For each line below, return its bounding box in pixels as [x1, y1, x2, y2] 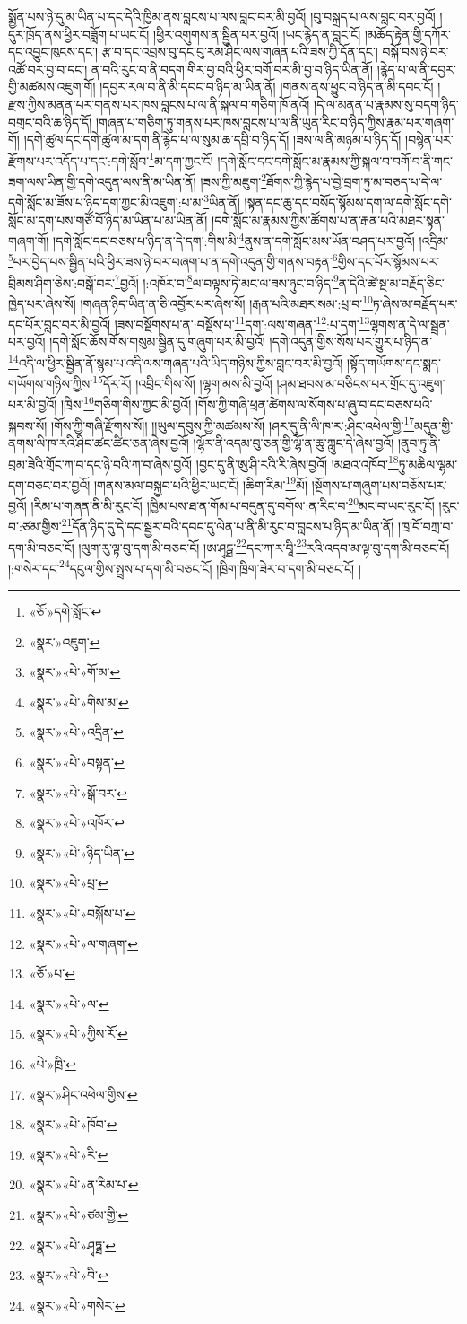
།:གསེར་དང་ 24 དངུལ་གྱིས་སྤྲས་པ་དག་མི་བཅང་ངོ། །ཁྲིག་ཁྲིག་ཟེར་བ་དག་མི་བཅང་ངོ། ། [8, 556, 361, 577]
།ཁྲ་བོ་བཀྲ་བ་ [398, 516, 454, 535]
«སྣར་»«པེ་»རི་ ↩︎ [29, 1144, 108, 1163]
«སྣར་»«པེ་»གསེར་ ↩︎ [29, 1295, 125, 1314]
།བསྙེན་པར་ [405, 130, 454, 149]
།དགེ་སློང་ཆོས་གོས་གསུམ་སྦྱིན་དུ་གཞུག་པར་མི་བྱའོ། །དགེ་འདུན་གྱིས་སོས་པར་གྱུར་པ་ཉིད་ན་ [49, 332, 433, 351]
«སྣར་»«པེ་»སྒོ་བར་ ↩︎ [29, 783, 127, 802]
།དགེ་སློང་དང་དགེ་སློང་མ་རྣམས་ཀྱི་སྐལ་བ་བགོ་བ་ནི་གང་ [217, 151, 453, 170]
